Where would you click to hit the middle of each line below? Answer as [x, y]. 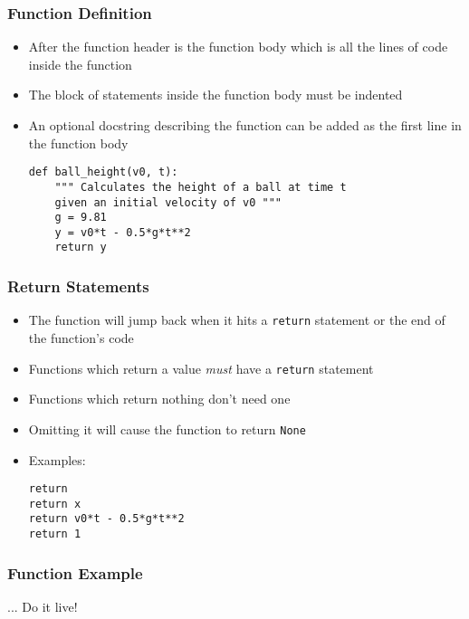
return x [55, 504]
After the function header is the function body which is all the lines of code [238, 47]
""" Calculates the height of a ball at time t [201, 187]
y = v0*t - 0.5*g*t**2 [123, 232]
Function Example [75, 572]
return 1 [55, 534]
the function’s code [81, 338]
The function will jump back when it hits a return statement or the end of [237, 320]
